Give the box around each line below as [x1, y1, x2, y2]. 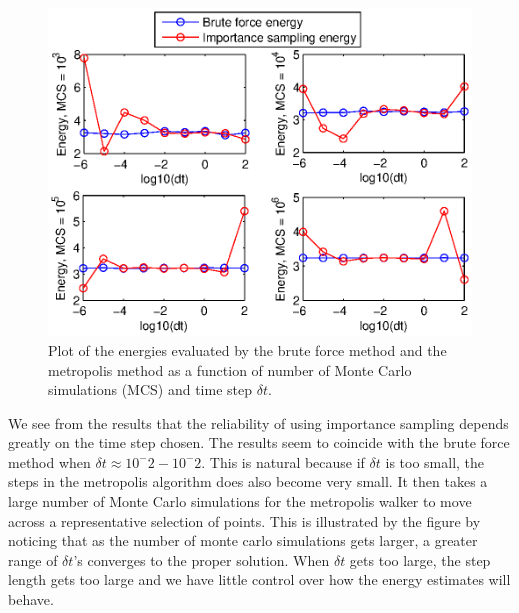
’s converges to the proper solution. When [73, 549, 330, 570]
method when [8, 451, 91, 472]
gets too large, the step [349, 549, 491, 570]
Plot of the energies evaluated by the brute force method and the [48, 339, 447, 360]
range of [8, 549, 58, 570]
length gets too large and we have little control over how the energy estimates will [8, 569, 511, 590]
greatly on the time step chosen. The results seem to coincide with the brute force [8, 432, 510, 453]
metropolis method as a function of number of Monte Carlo [48, 359, 412, 380]
